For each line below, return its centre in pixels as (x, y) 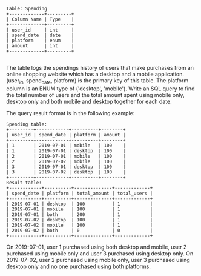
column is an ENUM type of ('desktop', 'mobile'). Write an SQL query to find (100, 89)
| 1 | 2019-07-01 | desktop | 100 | (66, 151)
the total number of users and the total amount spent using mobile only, (95, 95)
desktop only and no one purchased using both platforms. (79, 266)
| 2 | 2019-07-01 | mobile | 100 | (66, 156)
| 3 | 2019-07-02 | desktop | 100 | (66, 172)
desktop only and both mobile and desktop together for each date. (89, 101)
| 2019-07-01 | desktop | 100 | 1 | (80, 204)
